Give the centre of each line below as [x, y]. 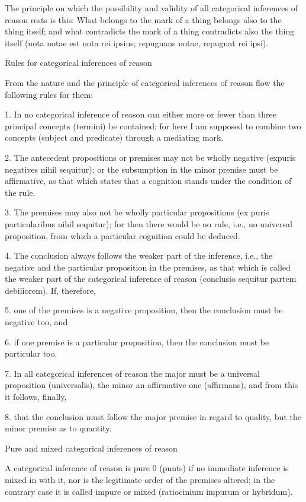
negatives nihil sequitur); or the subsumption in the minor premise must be [141, 169]
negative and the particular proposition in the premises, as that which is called [148, 267]
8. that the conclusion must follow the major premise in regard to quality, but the [153, 416]
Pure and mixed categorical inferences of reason [91, 448]
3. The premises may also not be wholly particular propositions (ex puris [137, 212]
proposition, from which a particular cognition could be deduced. [123, 235]
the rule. [20, 192]
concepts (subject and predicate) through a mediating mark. [114, 137]
